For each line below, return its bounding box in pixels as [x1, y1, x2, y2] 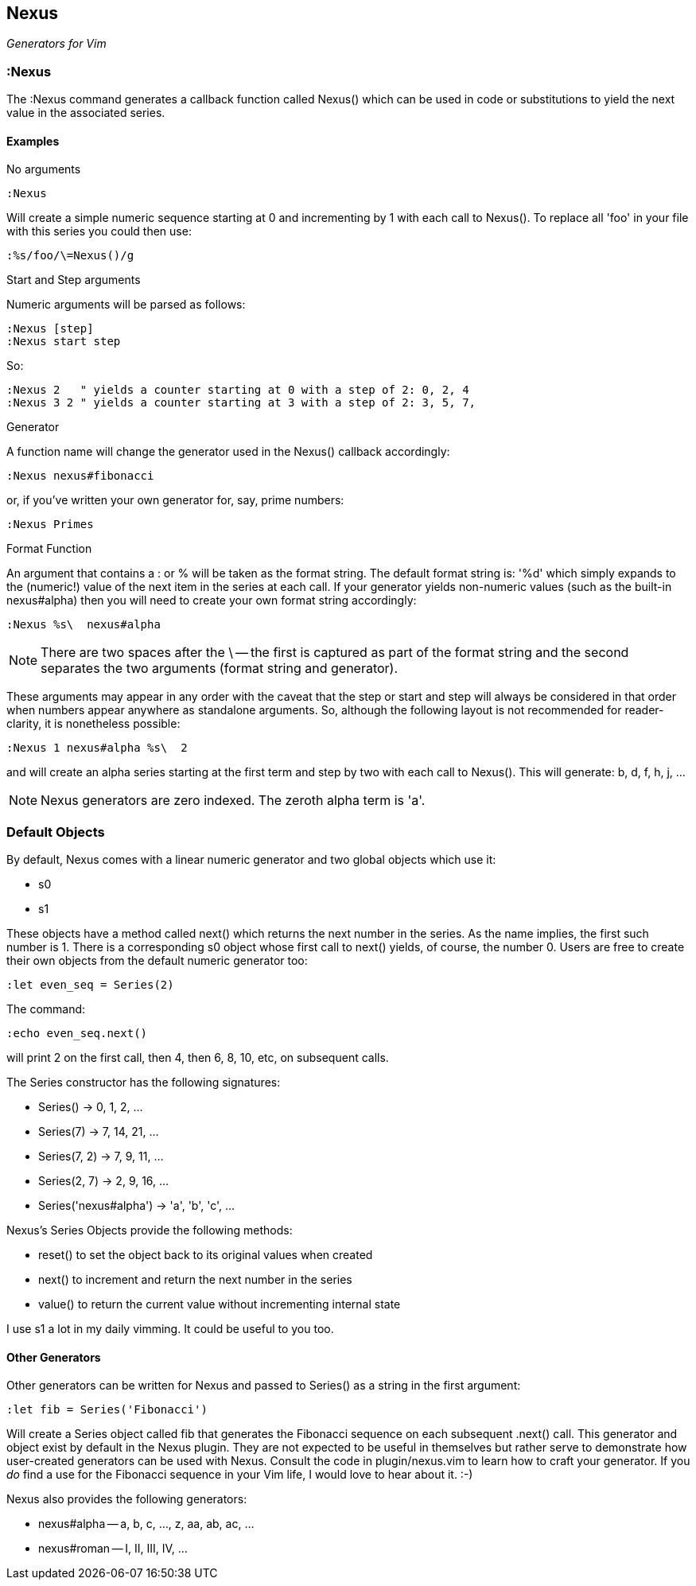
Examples [6, 134, 60, 148]
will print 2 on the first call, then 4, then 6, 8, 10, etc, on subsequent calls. [6, 1051, 389, 1065]
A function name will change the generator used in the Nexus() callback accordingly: [6, 445, 450, 459]
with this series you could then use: [6, 224, 192, 239]
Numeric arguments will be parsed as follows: [6, 297, 246, 312]
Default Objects [6, 823, 105, 840]
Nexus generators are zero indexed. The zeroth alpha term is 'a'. [41, 792, 426, 809]
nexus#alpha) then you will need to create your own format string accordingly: [6, 593, 417, 608]
